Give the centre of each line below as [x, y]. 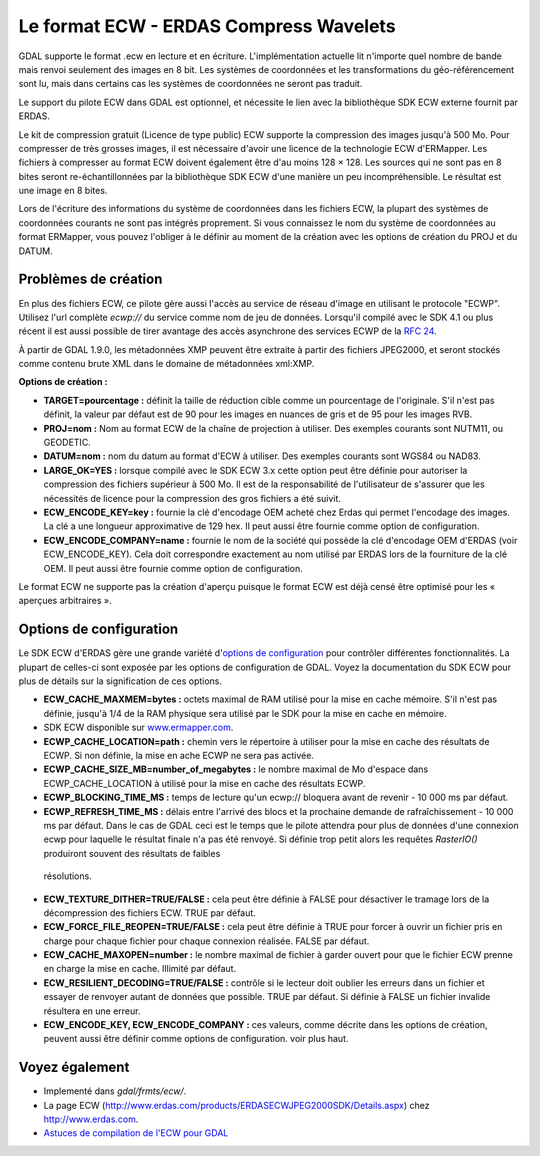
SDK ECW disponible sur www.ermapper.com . [138, 727]
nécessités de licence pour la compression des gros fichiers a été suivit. [192, 498]
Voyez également [74, 1067]
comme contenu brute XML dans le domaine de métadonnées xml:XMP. [166, 364]
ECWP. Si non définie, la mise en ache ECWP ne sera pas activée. [179, 755]
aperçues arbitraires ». [65, 601]
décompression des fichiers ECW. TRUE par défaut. [150, 912]
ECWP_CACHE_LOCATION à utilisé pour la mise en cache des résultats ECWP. [204, 783]
